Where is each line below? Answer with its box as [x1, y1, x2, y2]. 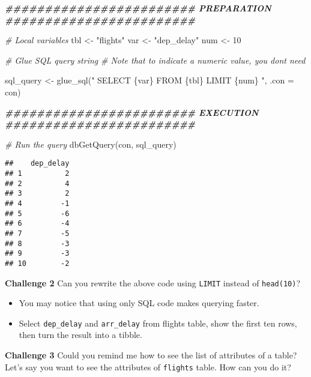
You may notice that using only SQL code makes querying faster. [19, 297, 259, 309]
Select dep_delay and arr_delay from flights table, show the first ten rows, [19, 316, 297, 329]
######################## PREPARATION [5, 2, 271, 14]
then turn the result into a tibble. [19, 328, 142, 341]
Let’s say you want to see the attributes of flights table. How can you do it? [5, 360, 291, 373]
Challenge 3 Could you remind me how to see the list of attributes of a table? [5, 349, 297, 361]
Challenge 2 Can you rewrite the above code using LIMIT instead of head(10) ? [5, 276, 300, 289]
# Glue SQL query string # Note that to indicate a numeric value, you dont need [5, 53, 306, 66]
